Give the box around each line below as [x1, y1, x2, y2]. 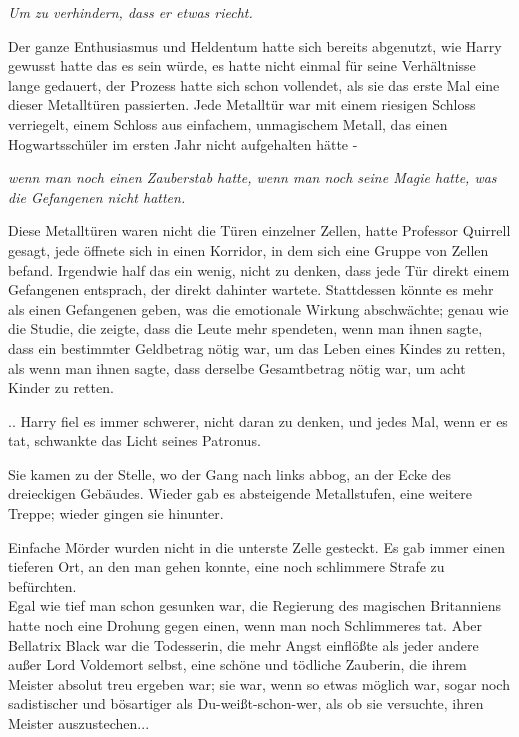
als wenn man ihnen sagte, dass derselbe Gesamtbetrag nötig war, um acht [8, 357, 466, 378]
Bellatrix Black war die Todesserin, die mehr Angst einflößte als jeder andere [8, 634, 479, 655]
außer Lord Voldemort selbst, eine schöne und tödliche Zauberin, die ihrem [8, 654, 467, 675]
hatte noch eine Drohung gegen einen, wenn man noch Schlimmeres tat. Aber [8, 615, 483, 636]
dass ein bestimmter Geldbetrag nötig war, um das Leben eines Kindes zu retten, [8, 337, 506, 358]
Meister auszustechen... [8, 713, 150, 733]
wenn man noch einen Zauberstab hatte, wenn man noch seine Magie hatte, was [8, 167, 497, 188]
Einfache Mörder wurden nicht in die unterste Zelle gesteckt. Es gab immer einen [8, 536, 506, 557]
